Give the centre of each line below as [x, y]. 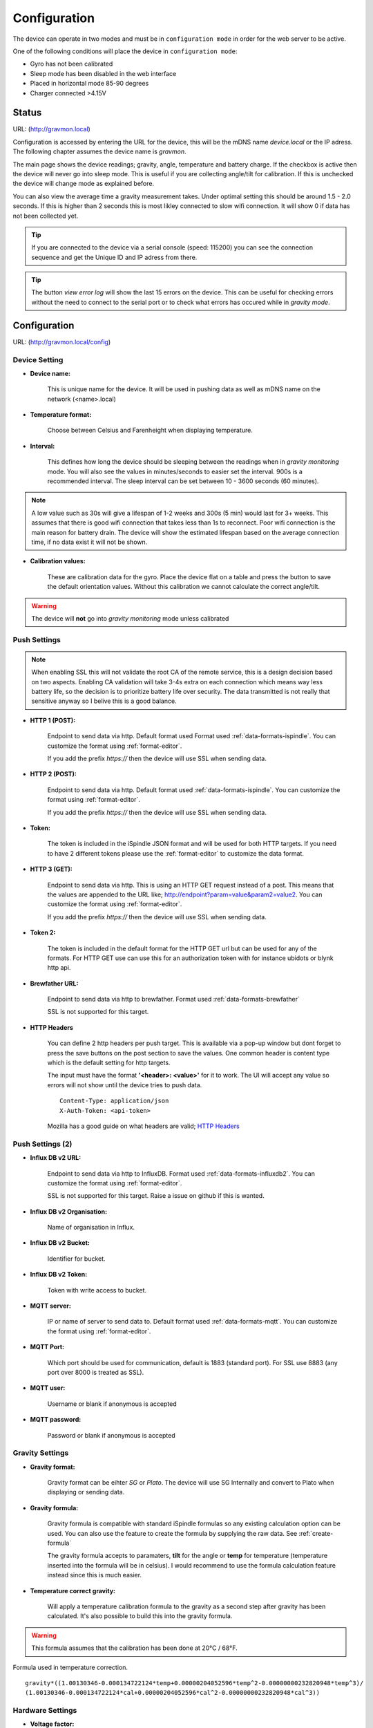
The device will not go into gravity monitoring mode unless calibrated [130, 618]
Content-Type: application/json [114, 1101]
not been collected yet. [46, 216]
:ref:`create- [316, 1533]
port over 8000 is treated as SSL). [96, 1372]
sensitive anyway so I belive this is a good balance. [104, 701]
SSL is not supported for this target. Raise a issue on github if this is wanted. [156, 1196]
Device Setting [38, 359]
